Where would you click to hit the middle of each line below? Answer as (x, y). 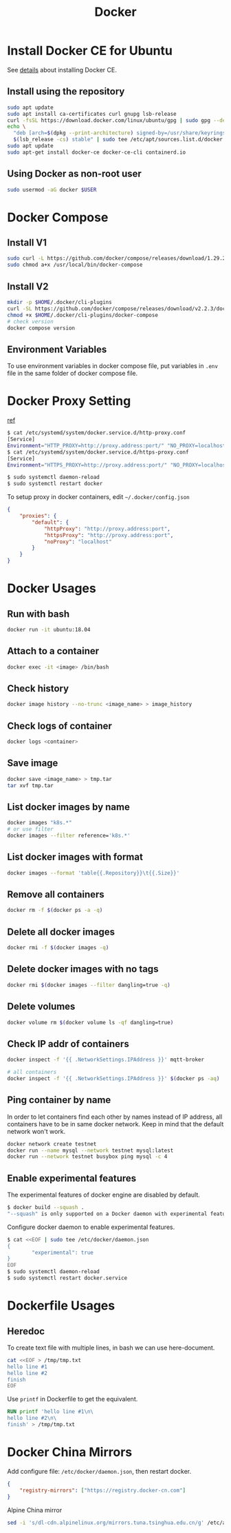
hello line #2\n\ (32, 1418)
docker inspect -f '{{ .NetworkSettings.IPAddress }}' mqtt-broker (106, 1060)
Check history (38, 688)
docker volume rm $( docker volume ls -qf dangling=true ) (90, 1022)
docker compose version (41, 328)
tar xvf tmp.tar (30, 785)
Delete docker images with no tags (83, 969)
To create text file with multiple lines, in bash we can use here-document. (111, 1348)
